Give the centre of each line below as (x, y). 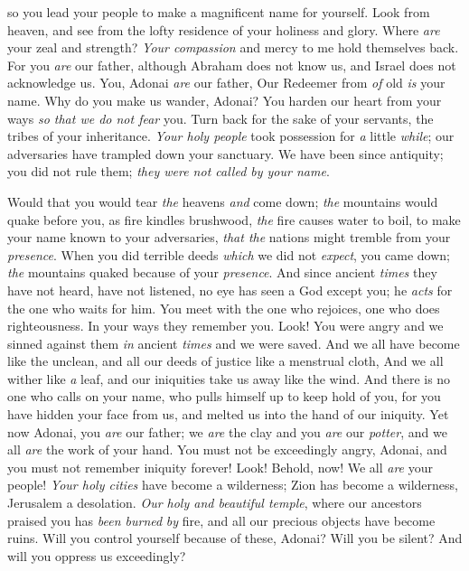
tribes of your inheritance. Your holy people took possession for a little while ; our (231, 136)
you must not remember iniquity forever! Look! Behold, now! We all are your (220, 467)
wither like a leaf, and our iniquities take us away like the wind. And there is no (229, 378)
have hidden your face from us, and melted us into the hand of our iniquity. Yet (228, 414)
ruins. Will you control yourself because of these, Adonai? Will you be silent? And (235, 538)
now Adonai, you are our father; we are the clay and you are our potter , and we (227, 431)
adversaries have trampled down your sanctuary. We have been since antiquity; (225, 153)
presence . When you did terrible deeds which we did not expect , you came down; (229, 254)
